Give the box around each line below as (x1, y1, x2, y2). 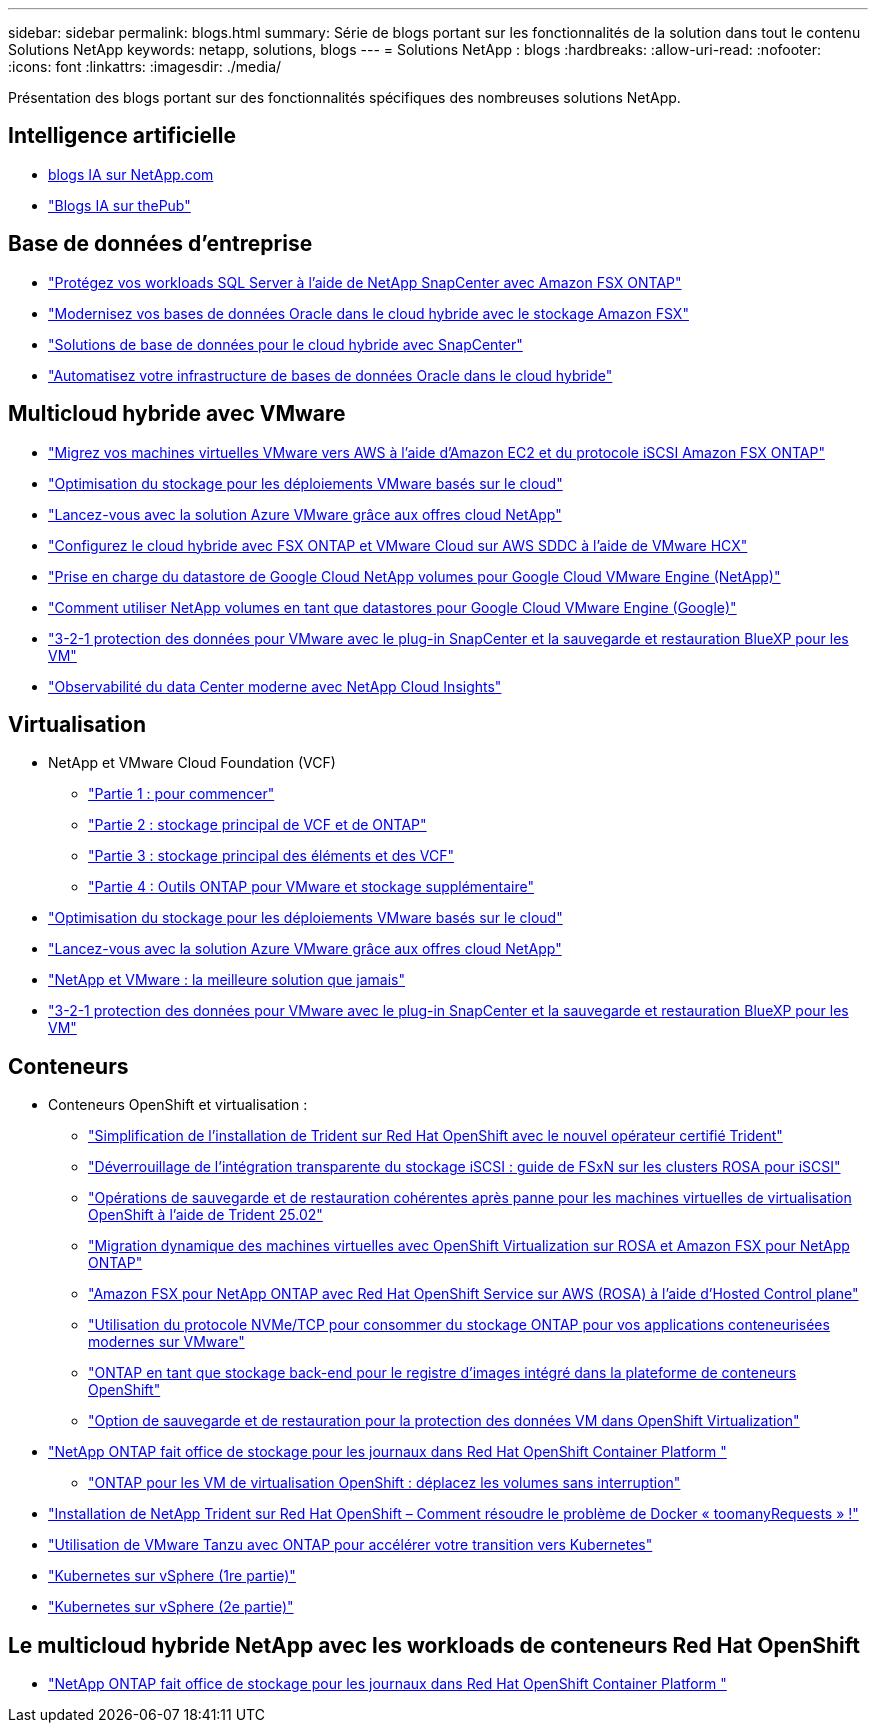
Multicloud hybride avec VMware (8, 401, 346, 427)
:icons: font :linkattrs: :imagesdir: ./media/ (8, 58, 282, 75)
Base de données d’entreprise (8, 231, 313, 257)
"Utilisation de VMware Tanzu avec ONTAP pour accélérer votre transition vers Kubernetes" (48, 1536, 653, 1554)
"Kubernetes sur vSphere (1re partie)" (48, 1567, 296, 1585)
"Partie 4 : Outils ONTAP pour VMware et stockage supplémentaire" (88, 878, 534, 896)
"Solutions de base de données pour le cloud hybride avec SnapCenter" (48, 335, 523, 353)
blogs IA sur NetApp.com (48, 165, 214, 183)
